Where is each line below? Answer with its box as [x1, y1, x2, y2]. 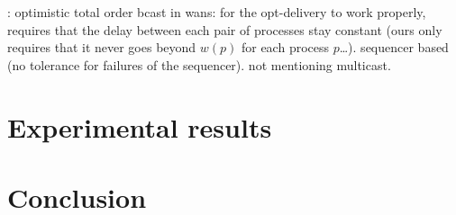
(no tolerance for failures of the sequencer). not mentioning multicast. [7, 55, 391, 74]
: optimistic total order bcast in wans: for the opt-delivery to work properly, [7, 3, 426, 21]
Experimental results [7, 108, 272, 145]
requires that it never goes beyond [7, 38, 196, 57]
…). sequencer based [339, 38, 449, 57]
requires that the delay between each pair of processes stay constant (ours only [7, 20, 442, 39]
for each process [241, 38, 330, 57]
